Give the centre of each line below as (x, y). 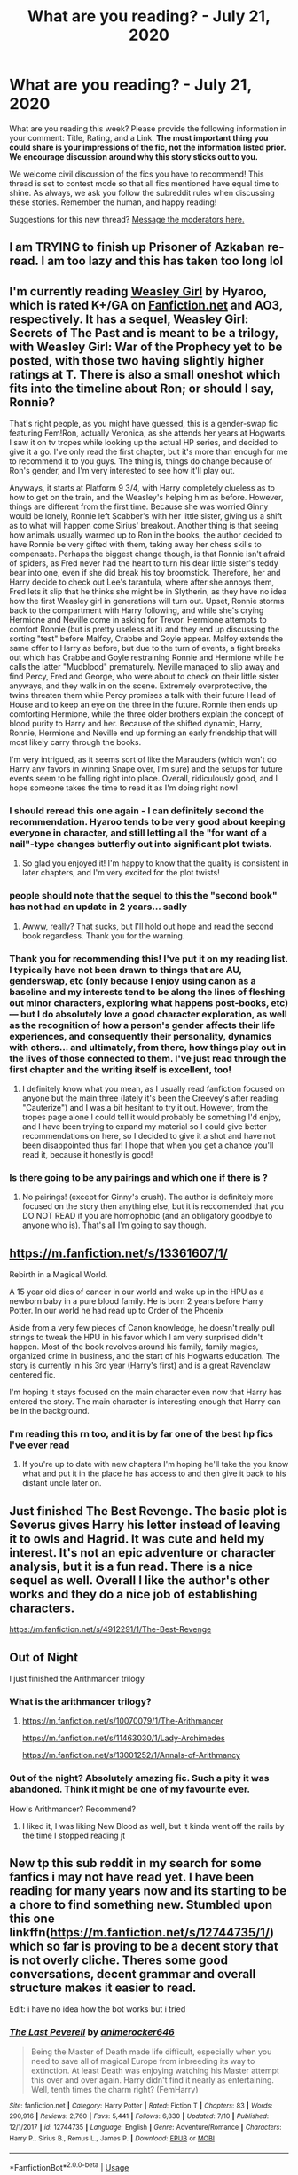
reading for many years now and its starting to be (148, 1891)
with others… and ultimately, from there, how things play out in (148, 1047)
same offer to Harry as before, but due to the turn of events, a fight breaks (145, 648)
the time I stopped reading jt (74, 1835)
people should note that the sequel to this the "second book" (143, 896)
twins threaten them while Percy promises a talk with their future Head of (143, 695)
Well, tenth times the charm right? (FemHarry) (114, 2089)
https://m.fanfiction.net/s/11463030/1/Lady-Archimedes (123, 1738)
